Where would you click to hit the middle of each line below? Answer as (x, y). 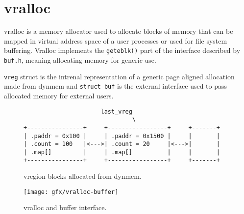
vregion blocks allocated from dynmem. (83, 176)
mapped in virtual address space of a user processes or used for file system (116, 40)
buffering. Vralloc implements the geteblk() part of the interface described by (122, 50)
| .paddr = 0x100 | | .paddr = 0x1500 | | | (122, 136)
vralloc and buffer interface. (65, 207)
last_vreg (116, 111)
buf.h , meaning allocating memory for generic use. (80, 59)
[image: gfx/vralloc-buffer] (71, 192)
